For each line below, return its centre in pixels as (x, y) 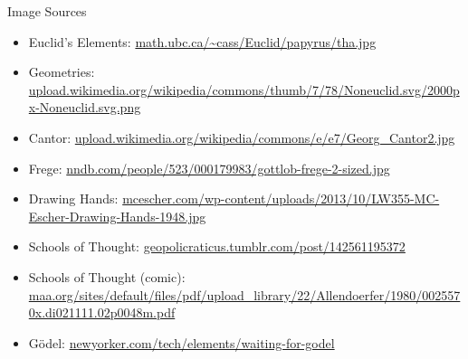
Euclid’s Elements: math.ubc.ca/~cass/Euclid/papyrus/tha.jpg (202, 41)
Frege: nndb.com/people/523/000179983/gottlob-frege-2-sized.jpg (209, 168)
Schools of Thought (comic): (107, 276)
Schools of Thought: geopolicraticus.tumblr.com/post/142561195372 (217, 246)
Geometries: (62, 72)
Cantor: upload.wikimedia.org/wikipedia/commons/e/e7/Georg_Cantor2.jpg (242, 137)
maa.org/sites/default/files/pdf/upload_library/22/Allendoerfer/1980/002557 (244, 294)
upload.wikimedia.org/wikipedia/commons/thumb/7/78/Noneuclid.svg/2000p (244, 89)
